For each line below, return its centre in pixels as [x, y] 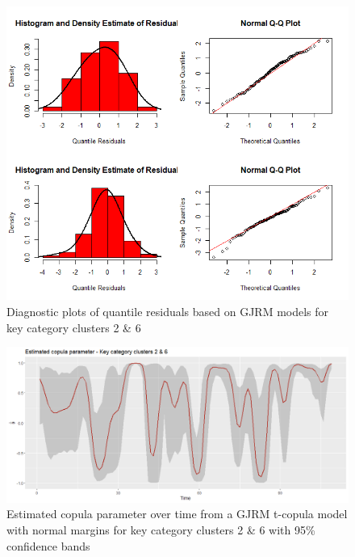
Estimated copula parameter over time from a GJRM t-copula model [177, 514]
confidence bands [48, 545]
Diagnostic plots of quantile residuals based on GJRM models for [168, 312]
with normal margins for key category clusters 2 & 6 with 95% [161, 529]
